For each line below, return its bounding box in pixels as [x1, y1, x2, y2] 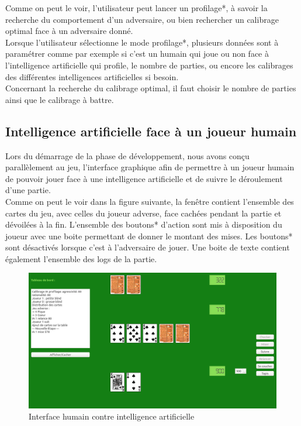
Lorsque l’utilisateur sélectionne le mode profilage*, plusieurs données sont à [5, 36, 279, 48]
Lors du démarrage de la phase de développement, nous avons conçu [5, 149, 250, 162]
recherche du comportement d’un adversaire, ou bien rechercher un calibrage [5, 13, 279, 25]
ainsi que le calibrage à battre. [5, 93, 114, 105]
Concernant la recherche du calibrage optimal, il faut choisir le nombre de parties [5, 82, 296, 94]
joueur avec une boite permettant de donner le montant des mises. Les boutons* [5, 229, 293, 242]
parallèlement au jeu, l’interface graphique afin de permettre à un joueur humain [5, 161, 295, 173]
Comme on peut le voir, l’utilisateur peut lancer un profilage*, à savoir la [5, 2, 268, 13]
